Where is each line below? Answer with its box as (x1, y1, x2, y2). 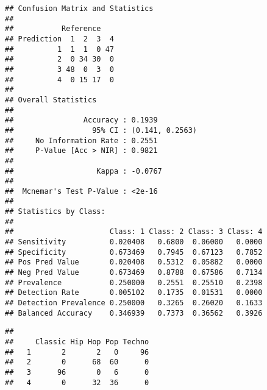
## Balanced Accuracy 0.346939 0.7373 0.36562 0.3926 (5, 308, 263, 317)
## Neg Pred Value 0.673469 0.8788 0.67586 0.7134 (5, 268, 263, 277)
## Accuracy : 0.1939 (5, 116, 158, 125)
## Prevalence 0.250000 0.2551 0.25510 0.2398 (5, 278, 263, 287)
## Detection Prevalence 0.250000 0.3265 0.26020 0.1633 (5, 299, 263, 308)
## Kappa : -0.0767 (5, 166, 162, 175)
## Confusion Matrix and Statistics (5, 4, 154, 13)
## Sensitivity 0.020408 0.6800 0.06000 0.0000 (5, 238, 263, 247)
